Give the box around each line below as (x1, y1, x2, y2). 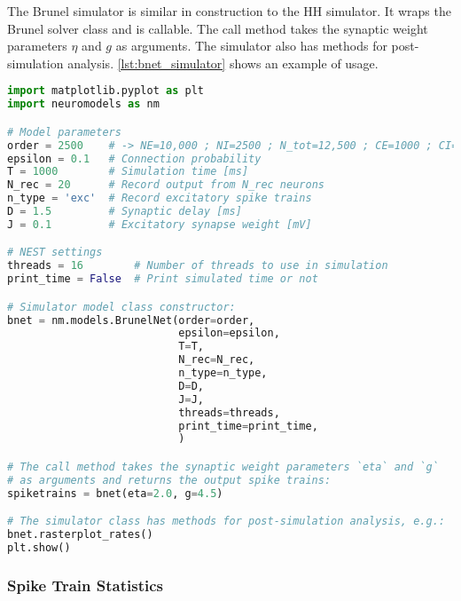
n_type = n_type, (178, 367, 268, 380)
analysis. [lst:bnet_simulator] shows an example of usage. (67, 53, 379, 72)
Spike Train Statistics (7, 573, 163, 596)
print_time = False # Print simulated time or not (7, 273, 318, 286)
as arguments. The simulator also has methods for (115, 36, 387, 55)
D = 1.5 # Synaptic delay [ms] (7, 205, 242, 218)
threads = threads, (178, 406, 280, 419)
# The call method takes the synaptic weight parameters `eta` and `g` (7, 461, 439, 473)
